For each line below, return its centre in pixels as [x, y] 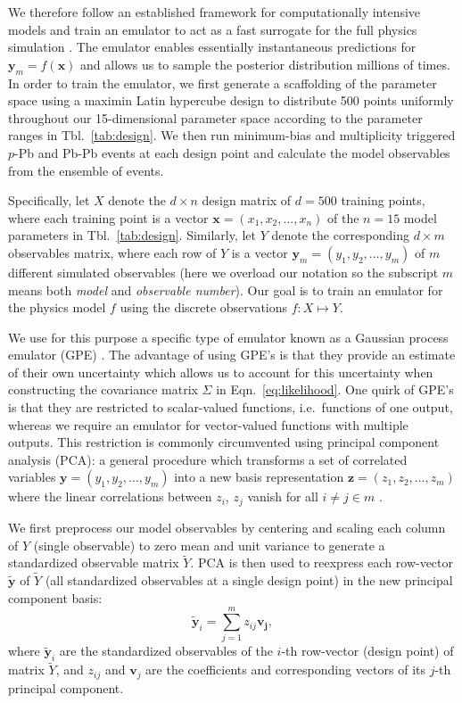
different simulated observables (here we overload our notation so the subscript [223, 272]
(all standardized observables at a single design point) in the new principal [249, 580]
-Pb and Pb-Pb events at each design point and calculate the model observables [232, 152]
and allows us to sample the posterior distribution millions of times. [265, 64]
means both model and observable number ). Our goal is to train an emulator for [226, 289]
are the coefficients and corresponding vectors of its [285, 670]
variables [32, 477]
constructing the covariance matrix [103, 389]
